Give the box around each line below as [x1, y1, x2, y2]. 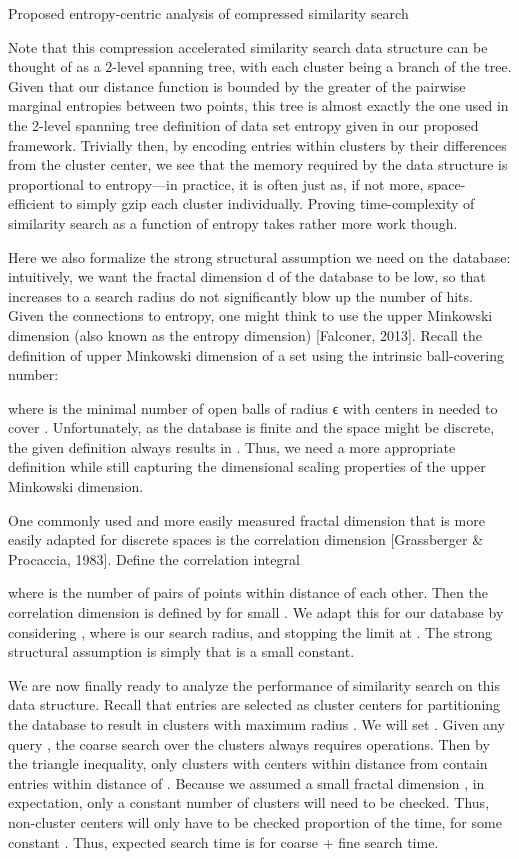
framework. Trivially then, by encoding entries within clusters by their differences [8, 134, 507, 155]
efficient [8, 193, 56, 214]
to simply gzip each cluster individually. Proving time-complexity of [59, 193, 475, 214]
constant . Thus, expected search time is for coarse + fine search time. [8, 831, 439, 852]
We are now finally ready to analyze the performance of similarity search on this [8, 674, 501, 695]
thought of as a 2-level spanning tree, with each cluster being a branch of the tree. [8, 56, 512, 77]
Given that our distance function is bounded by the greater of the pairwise [8, 75, 466, 96]
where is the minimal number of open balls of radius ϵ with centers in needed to [8, 397, 498, 418]
